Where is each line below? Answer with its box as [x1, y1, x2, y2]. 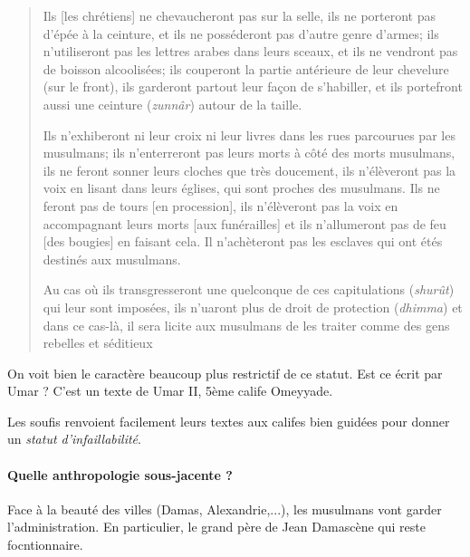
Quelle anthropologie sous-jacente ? [7, 465, 233, 484]
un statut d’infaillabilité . [7, 429, 141, 448]
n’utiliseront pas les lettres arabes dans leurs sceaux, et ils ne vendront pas [43, 42, 458, 61]
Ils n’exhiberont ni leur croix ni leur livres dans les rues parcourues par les [43, 125, 456, 144]
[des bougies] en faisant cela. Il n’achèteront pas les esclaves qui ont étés [43, 232, 443, 251]
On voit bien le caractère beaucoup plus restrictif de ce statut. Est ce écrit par [7, 363, 443, 382]
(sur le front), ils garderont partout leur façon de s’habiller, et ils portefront [43, 77, 463, 96]
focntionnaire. [7, 535, 83, 554]
